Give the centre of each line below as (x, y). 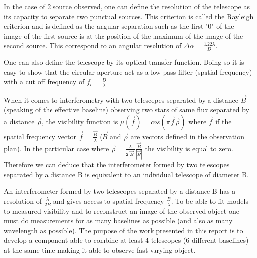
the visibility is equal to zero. (189, 148)
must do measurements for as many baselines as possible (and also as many (118, 221)
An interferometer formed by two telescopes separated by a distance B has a (120, 191)
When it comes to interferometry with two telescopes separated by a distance (121, 100)
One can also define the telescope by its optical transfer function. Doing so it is (124, 62)
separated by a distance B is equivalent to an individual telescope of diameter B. (126, 174)
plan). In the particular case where (57, 148)
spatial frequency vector (40, 136)
